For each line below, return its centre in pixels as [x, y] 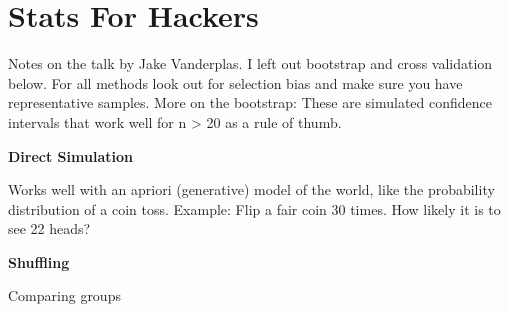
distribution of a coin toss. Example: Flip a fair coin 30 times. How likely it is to [254, 208]
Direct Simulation [70, 155]
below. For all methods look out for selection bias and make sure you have [235, 82]
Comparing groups [64, 295]
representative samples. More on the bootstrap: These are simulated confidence [250, 102]
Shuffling [39, 261]
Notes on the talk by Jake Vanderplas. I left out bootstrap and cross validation [250, 63]
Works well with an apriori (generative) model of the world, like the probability [251, 189]
